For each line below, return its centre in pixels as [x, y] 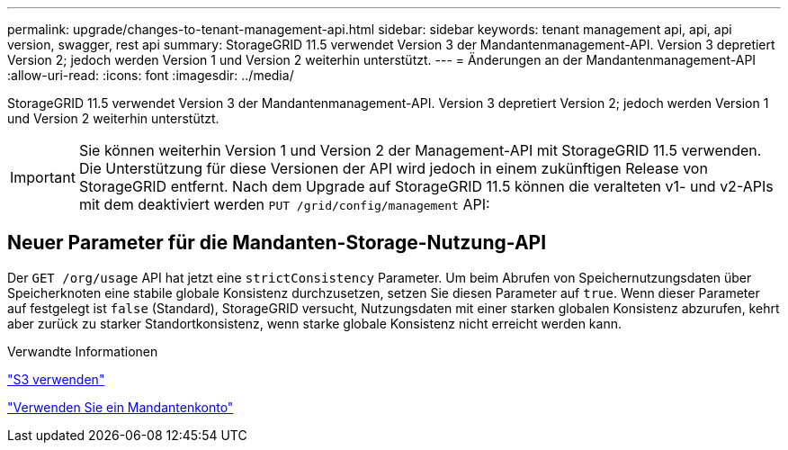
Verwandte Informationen [83, 351]
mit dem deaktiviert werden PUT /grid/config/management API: [284, 204]
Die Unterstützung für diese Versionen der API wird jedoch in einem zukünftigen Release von [393, 168]
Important [43, 177]
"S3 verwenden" [56, 379]
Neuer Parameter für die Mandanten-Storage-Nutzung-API [277, 243]
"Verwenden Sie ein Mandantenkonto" [121, 407]
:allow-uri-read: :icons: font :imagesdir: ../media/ [151, 75]
